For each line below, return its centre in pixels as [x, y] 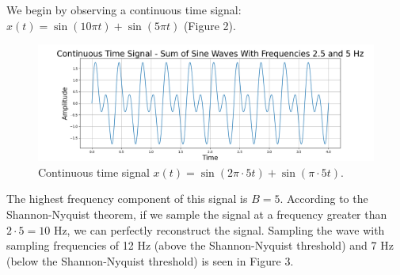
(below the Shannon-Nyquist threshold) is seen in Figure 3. [150, 260]
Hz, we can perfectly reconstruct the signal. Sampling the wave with [219, 229]
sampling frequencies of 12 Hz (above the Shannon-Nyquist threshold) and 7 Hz [200, 245]
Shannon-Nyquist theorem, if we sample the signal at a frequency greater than [197, 214]
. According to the [324, 199]
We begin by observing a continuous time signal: [124, 10]
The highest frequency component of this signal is [127, 199]
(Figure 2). [210, 25]
